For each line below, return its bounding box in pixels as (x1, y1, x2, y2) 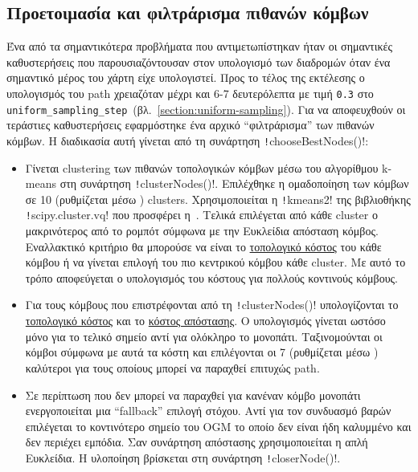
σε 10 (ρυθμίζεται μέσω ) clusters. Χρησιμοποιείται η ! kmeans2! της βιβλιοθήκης (25, 190, 411, 207)
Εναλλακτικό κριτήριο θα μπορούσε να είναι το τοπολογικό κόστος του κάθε (25, 238, 382, 254)
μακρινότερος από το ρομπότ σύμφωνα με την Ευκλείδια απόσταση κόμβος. (25, 222, 379, 239)
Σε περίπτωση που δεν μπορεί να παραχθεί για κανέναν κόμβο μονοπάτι (25, 386, 361, 403)
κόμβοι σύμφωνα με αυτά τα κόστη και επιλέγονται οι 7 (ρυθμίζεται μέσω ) (25, 344, 379, 360)
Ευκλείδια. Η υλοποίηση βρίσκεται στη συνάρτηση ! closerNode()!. (25, 449, 341, 466)
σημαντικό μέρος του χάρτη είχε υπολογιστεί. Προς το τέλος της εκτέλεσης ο (6, 69, 365, 86)
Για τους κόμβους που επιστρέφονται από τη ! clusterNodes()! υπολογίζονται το (25, 296, 399, 313)
